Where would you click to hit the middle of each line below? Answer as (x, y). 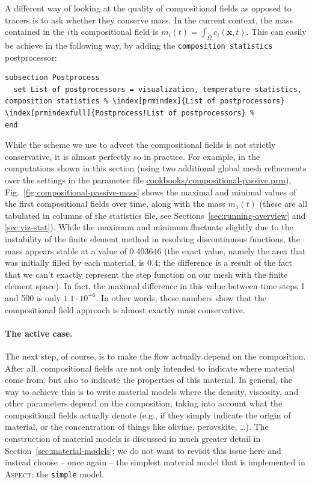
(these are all (283, 204)
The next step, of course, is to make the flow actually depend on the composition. (155, 356)
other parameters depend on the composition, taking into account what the (144, 403)
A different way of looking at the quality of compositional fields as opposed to (148, 8)
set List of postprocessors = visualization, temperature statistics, (158, 89)
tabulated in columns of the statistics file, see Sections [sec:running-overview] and (155, 215)
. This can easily (276, 32)
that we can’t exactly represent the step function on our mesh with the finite (146, 274)
